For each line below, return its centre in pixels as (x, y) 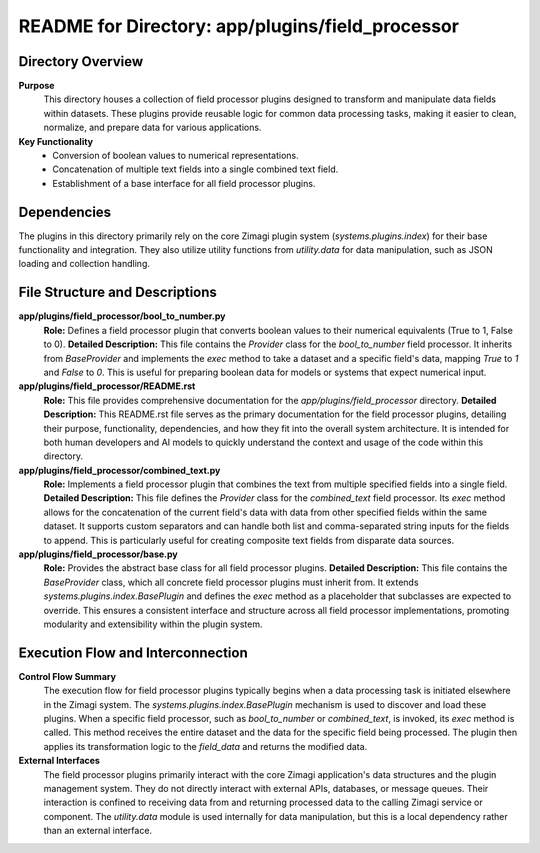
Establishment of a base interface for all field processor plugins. (184, 183)
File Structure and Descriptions (117, 292)
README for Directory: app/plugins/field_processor (239, 26)
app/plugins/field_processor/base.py (98, 554)
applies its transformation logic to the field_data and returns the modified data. (205, 746)
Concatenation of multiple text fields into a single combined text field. (195, 169)
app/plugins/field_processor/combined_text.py (119, 470)
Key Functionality (56, 141)
